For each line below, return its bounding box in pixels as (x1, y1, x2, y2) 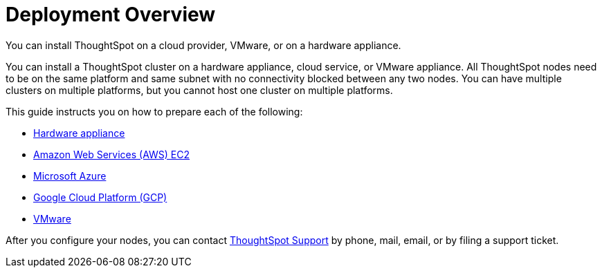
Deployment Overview (6, 3, 216, 26)
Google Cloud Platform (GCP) (33, 191, 167, 203)
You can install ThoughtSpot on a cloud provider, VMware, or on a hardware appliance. (6, 39, 401, 51)
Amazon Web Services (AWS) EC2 (33, 148, 190, 160)
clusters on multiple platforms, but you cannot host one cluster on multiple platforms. (6, 84, 393, 96)
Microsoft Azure (33, 169, 107, 182)
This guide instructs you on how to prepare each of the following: (6, 105, 303, 117)
